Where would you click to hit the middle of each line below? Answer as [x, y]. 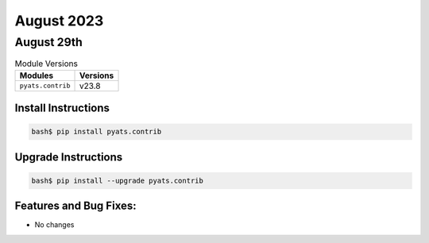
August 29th [49, 42]
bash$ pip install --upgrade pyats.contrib [118, 180]
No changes [54, 225]
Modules [37, 75]
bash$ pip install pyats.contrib [97, 132]
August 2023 [59, 21]
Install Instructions [62, 108]
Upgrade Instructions [69, 157]
